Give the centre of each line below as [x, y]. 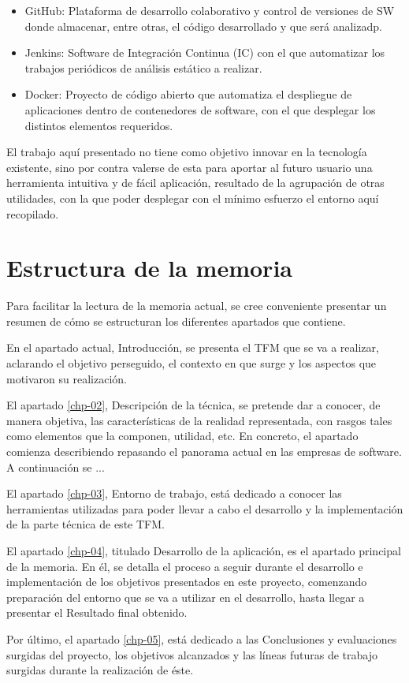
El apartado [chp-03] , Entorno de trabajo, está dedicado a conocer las [174, 493]
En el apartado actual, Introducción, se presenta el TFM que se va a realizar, [193, 347]
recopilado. [33, 213]
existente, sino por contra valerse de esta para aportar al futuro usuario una [190, 167]
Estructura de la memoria [149, 268]
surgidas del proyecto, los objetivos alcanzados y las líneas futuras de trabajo [192, 654]
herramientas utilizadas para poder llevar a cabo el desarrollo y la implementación [205, 508]
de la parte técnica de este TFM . [86, 524]
